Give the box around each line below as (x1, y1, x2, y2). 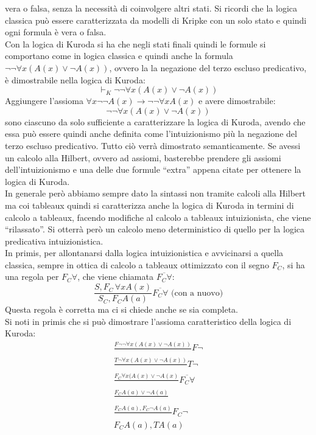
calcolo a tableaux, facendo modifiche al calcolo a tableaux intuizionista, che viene (5, 211, 311, 223)
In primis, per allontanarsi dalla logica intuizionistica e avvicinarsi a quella (5, 246, 284, 259)
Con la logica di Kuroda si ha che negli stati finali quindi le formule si (5, 37, 266, 50)
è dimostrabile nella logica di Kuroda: (5, 73, 146, 86)
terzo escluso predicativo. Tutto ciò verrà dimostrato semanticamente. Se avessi (5, 139, 301, 151)
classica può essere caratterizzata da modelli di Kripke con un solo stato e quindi (5, 13, 307, 26)
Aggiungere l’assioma (5, 94, 83, 107)
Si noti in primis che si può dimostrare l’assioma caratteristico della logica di (5, 315, 292, 327)
